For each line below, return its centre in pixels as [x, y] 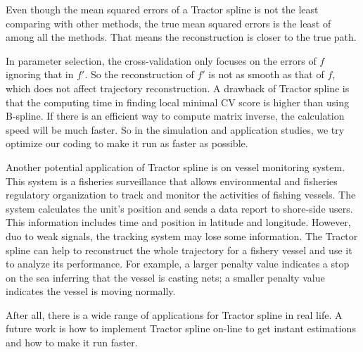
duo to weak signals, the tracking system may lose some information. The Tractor [182, 235]
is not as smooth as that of [266, 74]
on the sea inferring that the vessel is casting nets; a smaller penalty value [165, 277]
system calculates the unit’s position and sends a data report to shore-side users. [179, 208]
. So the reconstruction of [139, 74]
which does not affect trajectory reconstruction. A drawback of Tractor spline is [178, 88]
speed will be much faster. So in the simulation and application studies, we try [175, 129]
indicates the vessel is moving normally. [91, 291]
